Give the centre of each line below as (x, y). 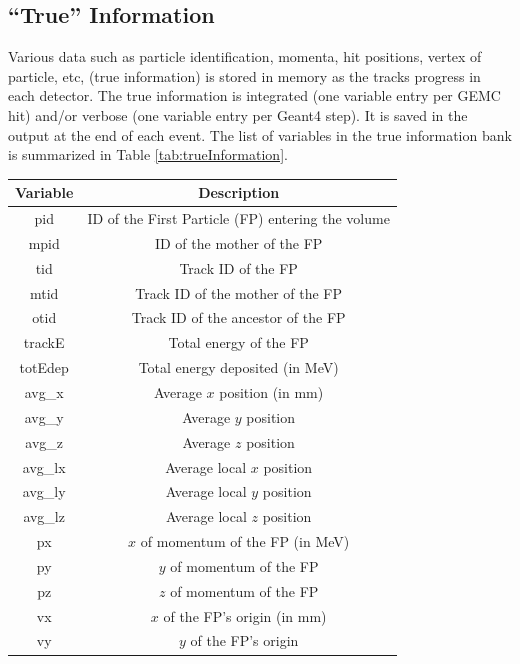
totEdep (44, 367)
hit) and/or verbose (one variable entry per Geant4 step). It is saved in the (238, 114)
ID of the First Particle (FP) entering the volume (238, 218)
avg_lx (44, 466)
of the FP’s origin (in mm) (245, 615)
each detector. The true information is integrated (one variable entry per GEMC (254, 95)
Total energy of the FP (238, 342)
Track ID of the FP (238, 267)
